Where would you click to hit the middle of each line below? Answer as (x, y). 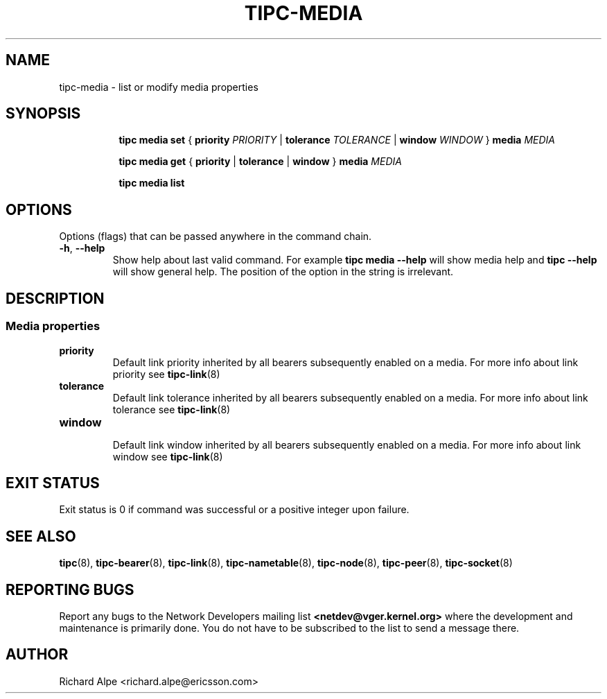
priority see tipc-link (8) (166, 374)
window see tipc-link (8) (168, 456)
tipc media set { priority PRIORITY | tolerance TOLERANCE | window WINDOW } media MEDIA (337, 140)
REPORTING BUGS (70, 589)
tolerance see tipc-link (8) (171, 409)
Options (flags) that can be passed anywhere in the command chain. (215, 236)
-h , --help (82, 248)
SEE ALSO (41, 536)
